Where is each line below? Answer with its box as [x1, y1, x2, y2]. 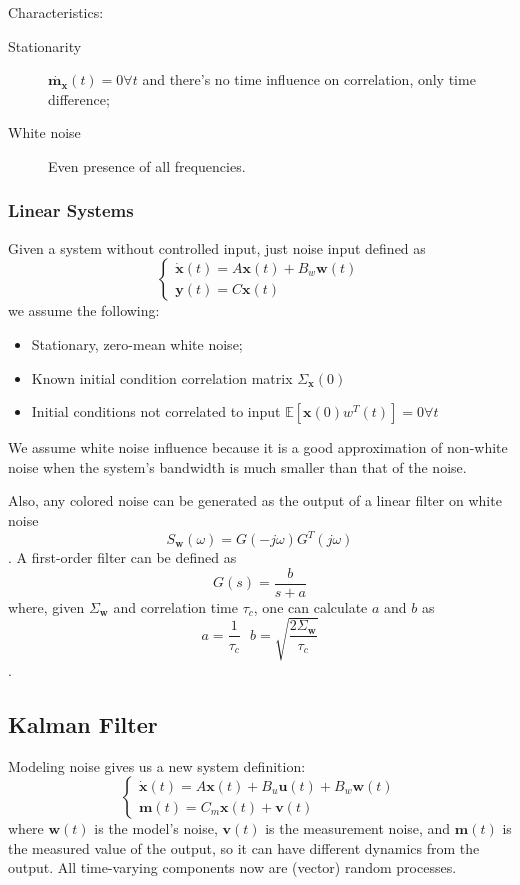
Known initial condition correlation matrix [31, 367, 293, 388]
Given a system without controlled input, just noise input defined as [8, 237, 426, 258]
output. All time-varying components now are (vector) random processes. [8, 857, 457, 878]
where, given [8, 596, 85, 617]
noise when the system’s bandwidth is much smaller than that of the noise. [8, 456, 467, 477]
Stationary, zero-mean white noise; [31, 333, 243, 354]
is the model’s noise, [94, 818, 218, 839]
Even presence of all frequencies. [48, 155, 246, 176]
